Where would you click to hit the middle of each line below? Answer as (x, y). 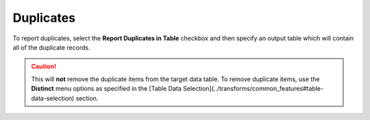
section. (87, 98)
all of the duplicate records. (51, 47)
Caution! (44, 66)
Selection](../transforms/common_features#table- (253, 89)
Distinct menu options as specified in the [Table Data (106, 89)
